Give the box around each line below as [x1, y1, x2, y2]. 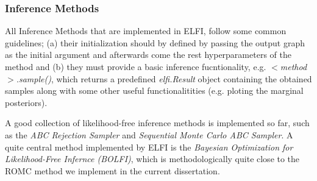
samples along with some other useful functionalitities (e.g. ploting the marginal [5, 84, 304, 97]
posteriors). [5, 96, 48, 108]
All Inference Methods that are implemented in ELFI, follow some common [5, 24, 287, 37]
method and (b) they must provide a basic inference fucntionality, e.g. [5, 60, 266, 73]
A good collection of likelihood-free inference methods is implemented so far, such [5, 116, 310, 129]
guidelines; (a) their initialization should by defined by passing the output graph [5, 36, 305, 49]
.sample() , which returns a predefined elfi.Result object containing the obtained [16, 72, 312, 85]
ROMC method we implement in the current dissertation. [5, 164, 220, 177]
